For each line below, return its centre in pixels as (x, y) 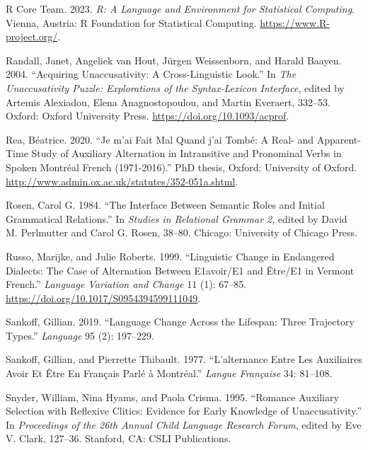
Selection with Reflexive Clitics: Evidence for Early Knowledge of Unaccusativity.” (184, 411)
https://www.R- (295, 22)
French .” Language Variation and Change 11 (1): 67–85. (126, 284)
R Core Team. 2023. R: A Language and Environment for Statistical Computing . (180, 8)
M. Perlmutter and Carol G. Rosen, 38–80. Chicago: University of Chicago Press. (182, 232)
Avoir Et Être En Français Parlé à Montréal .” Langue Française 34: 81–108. (169, 373)
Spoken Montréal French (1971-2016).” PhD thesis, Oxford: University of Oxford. (182, 167)
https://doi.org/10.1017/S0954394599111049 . (103, 298)
